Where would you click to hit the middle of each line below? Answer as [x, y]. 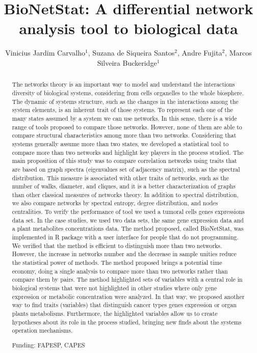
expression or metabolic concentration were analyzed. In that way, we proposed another [128, 296]
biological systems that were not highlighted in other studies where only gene [114, 288]
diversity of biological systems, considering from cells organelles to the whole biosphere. [128, 92]
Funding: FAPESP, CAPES [48, 345]
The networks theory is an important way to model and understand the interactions [123, 84]
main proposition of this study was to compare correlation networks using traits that [124, 161]
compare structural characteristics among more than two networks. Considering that [124, 135]
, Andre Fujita [200, 53]
